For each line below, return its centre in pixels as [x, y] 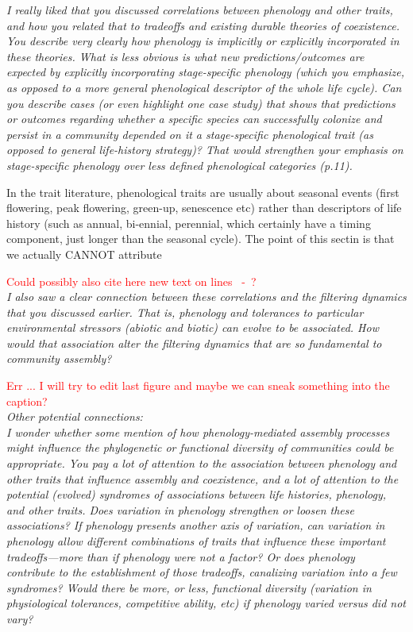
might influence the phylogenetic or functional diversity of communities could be [200, 447]
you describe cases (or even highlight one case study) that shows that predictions [201, 103]
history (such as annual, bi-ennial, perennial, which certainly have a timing [189, 223]
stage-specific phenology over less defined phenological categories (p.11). [179, 165]
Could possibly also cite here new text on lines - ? [131, 281]
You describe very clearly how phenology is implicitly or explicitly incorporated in [203, 41]
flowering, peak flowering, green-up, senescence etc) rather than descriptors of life [204, 208]
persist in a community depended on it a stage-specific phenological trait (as [190, 134]
